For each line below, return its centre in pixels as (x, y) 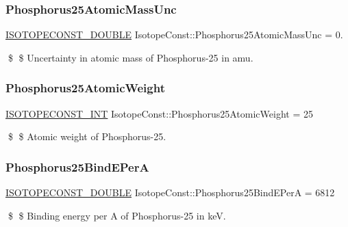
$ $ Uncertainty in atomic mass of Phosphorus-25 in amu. (130, 57)
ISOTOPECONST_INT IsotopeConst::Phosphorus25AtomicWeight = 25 (159, 113)
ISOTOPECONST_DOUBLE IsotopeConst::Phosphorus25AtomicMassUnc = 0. (174, 35)
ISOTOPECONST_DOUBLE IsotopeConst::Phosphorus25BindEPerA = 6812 (170, 192)
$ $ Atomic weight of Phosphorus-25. (87, 136)
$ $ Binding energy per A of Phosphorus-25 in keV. (117, 215)
